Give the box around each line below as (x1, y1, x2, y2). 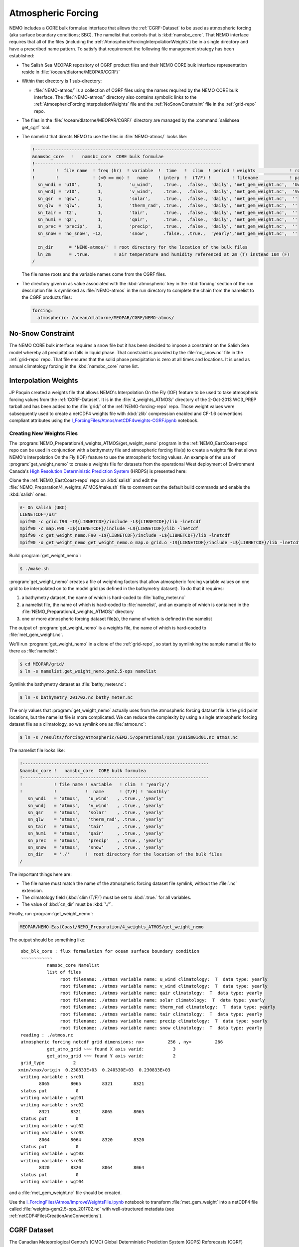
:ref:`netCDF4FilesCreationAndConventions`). (9, 1213, 103, 1219)
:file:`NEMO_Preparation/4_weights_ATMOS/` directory (21, 609, 134, 615)
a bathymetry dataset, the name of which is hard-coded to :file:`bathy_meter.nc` (21, 595, 186, 601)
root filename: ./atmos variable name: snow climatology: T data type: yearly (60, 1025, 263, 1031)
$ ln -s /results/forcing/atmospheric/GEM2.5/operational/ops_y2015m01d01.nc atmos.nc (19, 735, 238, 740)
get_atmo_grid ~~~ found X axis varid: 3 (46, 1046, 176, 1052)
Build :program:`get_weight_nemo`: (9, 552, 81, 558)
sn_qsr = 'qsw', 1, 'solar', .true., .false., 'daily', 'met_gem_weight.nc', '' (37, 196, 298, 202)
